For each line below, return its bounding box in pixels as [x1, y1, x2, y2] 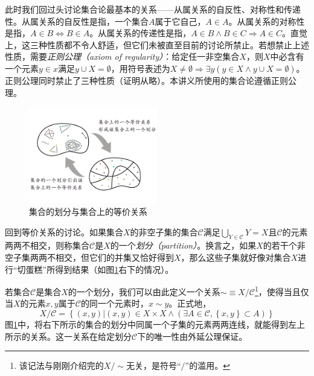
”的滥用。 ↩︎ [185, 359, 230, 372]
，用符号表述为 [111, 62, 170, 74]
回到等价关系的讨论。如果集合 [5, 225, 123, 238]
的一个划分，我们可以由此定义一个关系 [68, 285, 220, 298]
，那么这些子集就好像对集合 [181, 250, 291, 263]
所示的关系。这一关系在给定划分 [5, 330, 132, 342]
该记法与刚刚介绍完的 [19, 359, 104, 372]
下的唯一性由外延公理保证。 [137, 330, 248, 342]
